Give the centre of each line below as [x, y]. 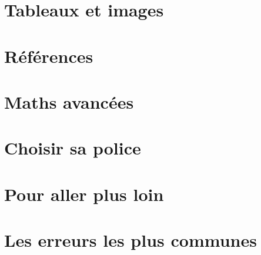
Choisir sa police [73, 148]
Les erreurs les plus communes [130, 240]
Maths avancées [69, 101]
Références [49, 56]
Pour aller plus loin [84, 194]
